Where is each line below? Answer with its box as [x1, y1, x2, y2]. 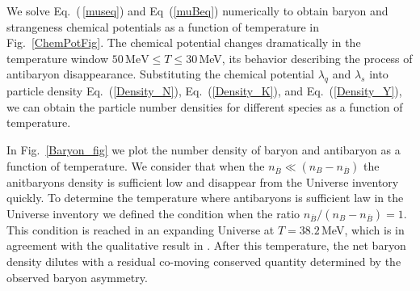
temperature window [6, 49, 109, 66]
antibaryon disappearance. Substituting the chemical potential [6, 65, 315, 82]
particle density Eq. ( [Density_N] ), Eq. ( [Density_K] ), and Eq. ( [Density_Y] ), [6, 82, 402, 99]
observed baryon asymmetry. [6, 268, 148, 285]
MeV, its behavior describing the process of [199, 49, 413, 66]
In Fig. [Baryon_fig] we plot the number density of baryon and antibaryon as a [6, 141, 401, 158]
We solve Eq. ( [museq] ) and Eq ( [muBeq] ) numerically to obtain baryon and [6, 2, 388, 19]
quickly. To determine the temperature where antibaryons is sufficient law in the [6, 189, 404, 206]
